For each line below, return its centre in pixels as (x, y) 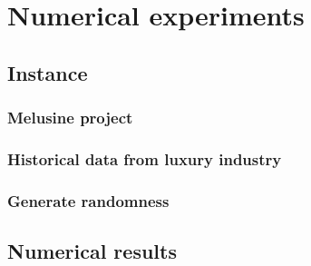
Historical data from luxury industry (145, 158)
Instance (48, 72)
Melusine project (70, 118)
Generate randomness (88, 200)
